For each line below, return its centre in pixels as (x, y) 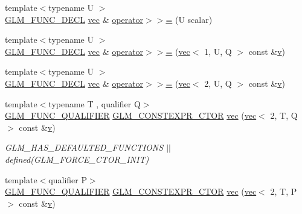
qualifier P (68, 179)
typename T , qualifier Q (95, 103)
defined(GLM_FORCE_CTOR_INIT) (77, 159)
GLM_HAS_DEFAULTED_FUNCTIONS (84, 147)
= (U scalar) (189, 19)
